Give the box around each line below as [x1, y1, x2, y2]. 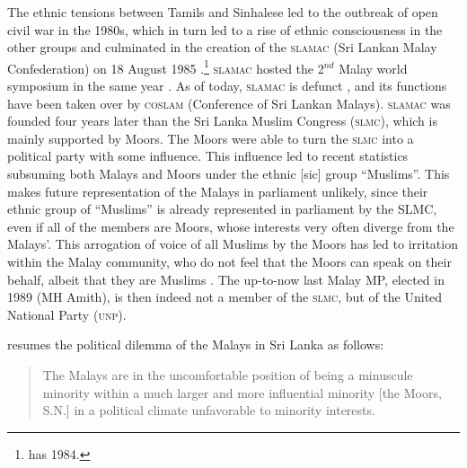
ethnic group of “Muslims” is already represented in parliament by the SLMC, [7, 199, 437, 218]
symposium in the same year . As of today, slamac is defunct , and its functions [7, 76, 447, 95]
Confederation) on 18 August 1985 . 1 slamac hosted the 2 [7, 56, 324, 77]
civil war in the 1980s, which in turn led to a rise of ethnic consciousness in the [7, 20, 443, 39]
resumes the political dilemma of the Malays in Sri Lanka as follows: [7, 335, 384, 354]
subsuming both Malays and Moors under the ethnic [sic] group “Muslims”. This [7, 164, 450, 182]
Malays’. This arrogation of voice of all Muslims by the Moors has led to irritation [7, 234, 458, 253]
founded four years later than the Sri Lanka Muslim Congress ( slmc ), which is [7, 111, 437, 130]
